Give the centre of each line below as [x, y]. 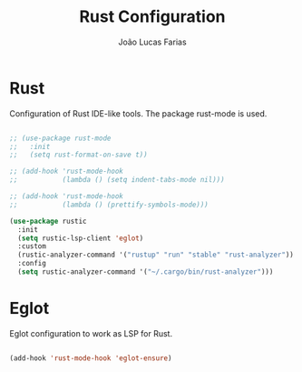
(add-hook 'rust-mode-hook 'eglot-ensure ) [91, 358]
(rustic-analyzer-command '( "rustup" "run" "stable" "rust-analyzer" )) [156, 255]
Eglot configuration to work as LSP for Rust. [91, 333]
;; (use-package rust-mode [60, 138]
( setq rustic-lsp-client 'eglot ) [81, 238]
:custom [32, 246]
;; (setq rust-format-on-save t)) [78, 155]
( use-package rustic [49, 221]
